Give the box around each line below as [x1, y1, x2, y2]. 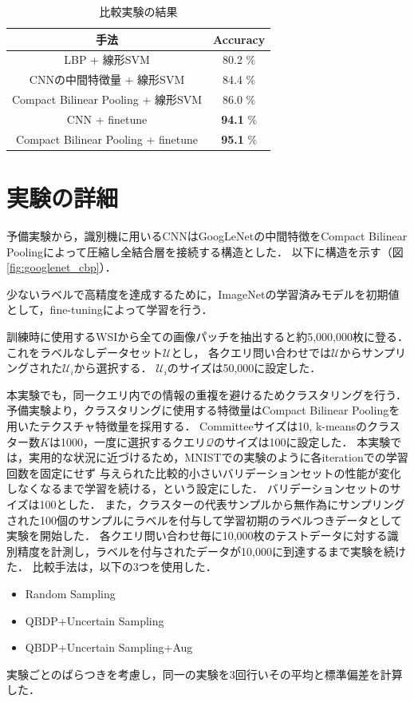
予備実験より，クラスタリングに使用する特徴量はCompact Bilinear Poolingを [6, 402, 400, 418]
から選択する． [73, 359, 152, 376]
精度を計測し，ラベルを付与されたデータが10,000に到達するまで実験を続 [17, 542, 395, 559]
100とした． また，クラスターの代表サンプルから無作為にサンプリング [39, 495, 405, 512]
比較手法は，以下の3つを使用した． [32, 558, 217, 575]
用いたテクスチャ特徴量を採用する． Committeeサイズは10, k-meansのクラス [6, 417, 400, 434]
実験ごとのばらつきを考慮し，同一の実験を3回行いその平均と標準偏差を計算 [6, 665, 403, 682]
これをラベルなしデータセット [6, 343, 163, 360]
